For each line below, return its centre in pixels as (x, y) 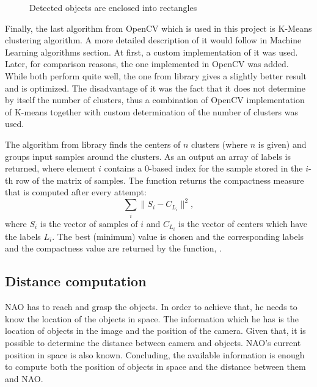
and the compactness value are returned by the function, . (113, 248)
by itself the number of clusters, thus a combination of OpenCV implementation (155, 100)
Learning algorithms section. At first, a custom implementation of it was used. (151, 52)
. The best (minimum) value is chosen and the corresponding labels (178, 236)
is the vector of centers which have (243, 223)
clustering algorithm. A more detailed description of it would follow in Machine (153, 40)
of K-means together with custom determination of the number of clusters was (152, 111)
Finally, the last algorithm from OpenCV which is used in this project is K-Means (158, 28)
